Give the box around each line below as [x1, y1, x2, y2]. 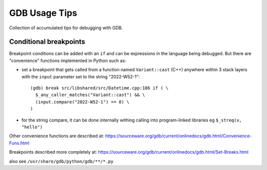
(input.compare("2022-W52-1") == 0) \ [35, 99, 130, 105]
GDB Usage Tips [9, 7, 78, 18]
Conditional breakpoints [9, 38, 86, 46]
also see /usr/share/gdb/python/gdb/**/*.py [9, 158, 114, 164]
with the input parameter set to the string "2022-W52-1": [21, 73, 140, 79]
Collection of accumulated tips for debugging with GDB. [9, 25, 123, 31]
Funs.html [9, 140, 30, 146]
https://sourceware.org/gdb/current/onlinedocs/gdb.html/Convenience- [105, 133, 252, 139]
